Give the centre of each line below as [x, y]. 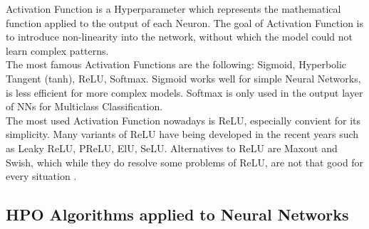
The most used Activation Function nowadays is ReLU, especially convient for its [183, 120]
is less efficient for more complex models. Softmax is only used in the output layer [184, 92]
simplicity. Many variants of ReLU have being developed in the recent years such [182, 134]
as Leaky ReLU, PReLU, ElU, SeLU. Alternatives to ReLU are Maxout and [172, 148]
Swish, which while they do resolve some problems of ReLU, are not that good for [185, 162]
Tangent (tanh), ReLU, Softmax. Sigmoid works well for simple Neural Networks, [183, 78]
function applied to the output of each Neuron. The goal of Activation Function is [185, 22]
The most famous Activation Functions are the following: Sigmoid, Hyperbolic [176, 64]
